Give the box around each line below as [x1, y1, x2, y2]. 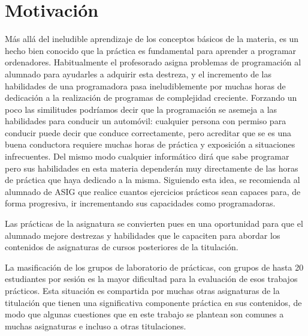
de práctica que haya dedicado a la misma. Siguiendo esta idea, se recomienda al [5, 173, 300, 186]
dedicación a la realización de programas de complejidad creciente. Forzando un [5, 91, 297, 104]
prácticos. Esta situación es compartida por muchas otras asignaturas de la [5, 284, 280, 296]
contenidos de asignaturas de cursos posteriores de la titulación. [5, 241, 238, 253]
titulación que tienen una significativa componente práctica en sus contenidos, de [5, 296, 302, 308]
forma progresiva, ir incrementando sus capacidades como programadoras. [5, 197, 276, 209]
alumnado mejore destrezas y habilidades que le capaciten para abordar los [5, 229, 280, 241]
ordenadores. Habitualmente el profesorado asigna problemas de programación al [5, 56, 301, 68]
